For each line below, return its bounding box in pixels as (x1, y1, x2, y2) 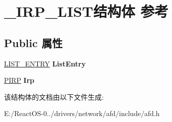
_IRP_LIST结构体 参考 (4, 1, 169, 21)
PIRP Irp (4, 75, 34, 85)
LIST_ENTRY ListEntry (4, 58, 86, 68)
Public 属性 (4, 35, 63, 50)
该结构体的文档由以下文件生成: (4, 91, 104, 102)
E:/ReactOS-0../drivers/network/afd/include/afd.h (4, 108, 160, 119)
